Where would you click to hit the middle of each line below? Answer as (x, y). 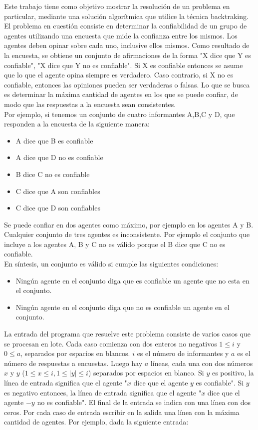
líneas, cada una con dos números (202, 363)
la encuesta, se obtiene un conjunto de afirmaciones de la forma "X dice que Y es (128, 55)
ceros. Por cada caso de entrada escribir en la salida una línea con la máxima (122, 412)
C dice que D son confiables (58, 208)
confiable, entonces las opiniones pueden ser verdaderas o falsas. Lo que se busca (127, 84)
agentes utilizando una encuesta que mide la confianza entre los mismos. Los (121, 35)
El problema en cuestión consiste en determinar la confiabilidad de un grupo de (126, 26)
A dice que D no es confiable (59, 157)
